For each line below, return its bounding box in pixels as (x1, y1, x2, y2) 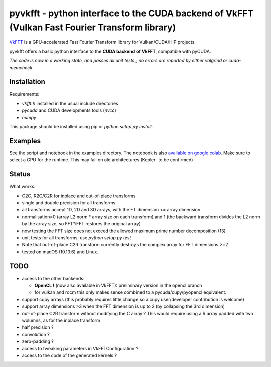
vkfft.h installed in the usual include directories (22, 100, 118, 106)
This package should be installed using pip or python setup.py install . (9, 123, 153, 129)
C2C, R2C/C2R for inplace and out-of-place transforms (22, 193, 136, 199)
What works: (9, 183, 36, 190)
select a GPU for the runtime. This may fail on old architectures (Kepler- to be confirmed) (9, 157, 193, 163)
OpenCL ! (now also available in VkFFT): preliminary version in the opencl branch (34, 282, 203, 288)
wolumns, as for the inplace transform (22, 317, 100, 323)
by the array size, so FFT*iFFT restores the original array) (22, 221, 141, 227)
